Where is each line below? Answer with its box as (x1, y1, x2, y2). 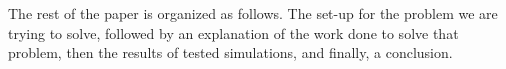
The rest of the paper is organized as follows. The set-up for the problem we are (8, 3, 498, 23)
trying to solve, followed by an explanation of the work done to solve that (8, 22, 459, 43)
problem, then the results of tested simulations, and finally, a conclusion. (8, 42, 453, 63)
